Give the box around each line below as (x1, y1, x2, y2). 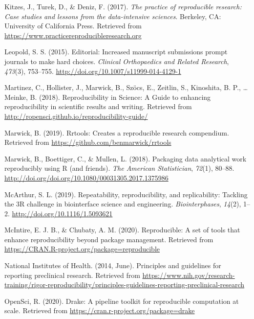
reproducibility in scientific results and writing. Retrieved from (4, 101, 192, 112)
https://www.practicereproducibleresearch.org (4, 30, 142, 40)
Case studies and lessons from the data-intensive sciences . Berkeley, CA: (4, 11, 221, 21)
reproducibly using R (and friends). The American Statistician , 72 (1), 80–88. (4, 163, 234, 173)
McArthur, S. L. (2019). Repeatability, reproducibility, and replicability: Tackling (4, 189, 248, 199)
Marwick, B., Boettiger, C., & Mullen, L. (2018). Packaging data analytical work (4, 153, 247, 163)
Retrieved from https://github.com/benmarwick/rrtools (4, 137, 171, 147)
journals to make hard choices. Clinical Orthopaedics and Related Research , (4, 56, 229, 66)
